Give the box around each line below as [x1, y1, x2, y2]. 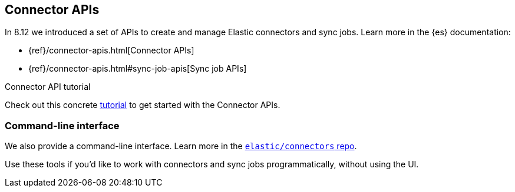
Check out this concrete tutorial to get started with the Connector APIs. [5, 100, 280, 110]
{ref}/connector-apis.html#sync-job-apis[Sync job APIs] [28, 63, 247, 74]
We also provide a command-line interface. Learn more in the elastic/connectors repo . [5, 141, 357, 151]
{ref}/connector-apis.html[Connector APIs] [28, 45, 194, 56]
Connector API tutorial [5, 82, 91, 92]
